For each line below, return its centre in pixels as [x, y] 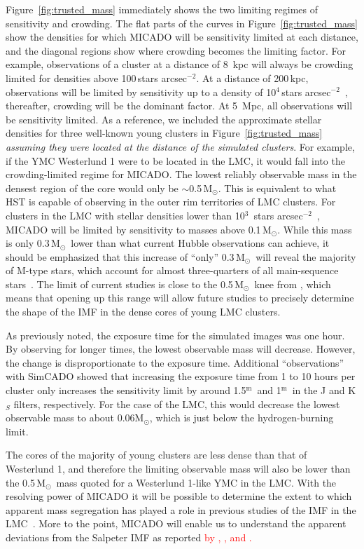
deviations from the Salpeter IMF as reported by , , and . [129, 537]
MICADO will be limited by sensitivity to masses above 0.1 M [139, 229]
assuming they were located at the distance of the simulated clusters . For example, [180, 146]
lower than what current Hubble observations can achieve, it [200, 243]
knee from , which [293, 284]
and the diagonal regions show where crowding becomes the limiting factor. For [176, 50]
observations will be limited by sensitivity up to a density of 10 [141, 91]
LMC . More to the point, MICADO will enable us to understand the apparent [176, 523]
